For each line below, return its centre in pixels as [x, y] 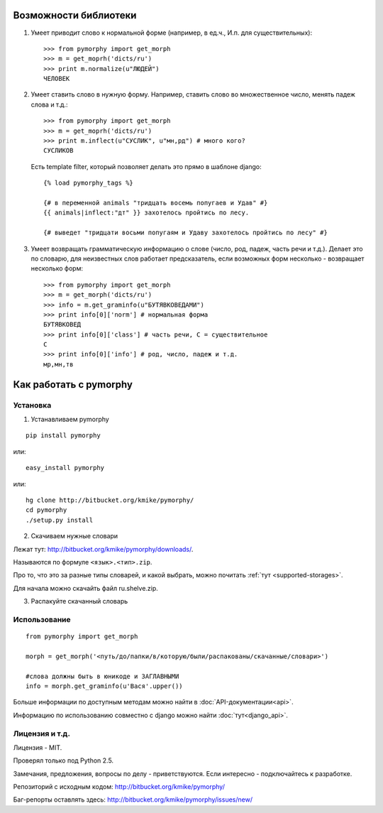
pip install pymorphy [63, 436]
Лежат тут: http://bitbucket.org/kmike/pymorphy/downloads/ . [103, 549]
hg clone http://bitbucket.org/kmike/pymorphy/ [110, 500]
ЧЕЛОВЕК [57, 79]
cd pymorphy [46, 510]
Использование [42, 619]
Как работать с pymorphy [73, 384]
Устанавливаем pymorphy [70, 419]
